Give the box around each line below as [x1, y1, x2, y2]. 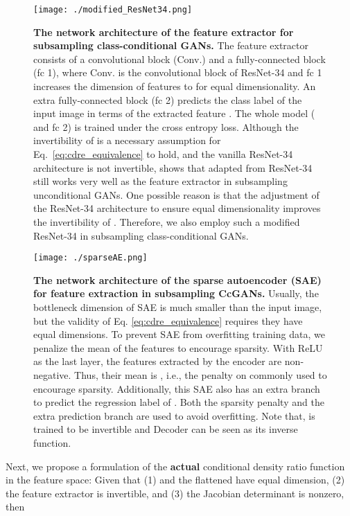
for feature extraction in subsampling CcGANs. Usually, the [33, 286, 319, 301]
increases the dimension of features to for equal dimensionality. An [33, 79, 316, 94]
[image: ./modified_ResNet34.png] [33, 5, 193, 15]
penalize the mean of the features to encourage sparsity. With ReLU [33, 340, 323, 355]
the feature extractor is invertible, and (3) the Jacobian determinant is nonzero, [6, 486, 344, 500]
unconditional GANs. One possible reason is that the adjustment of [33, 187, 320, 202]
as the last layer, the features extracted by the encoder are [33, 354, 282, 368]
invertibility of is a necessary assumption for [33, 133, 221, 148]
